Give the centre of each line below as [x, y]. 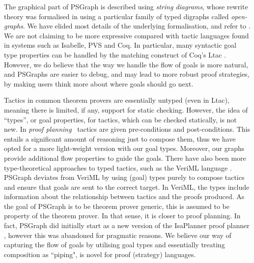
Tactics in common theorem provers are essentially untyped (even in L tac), [117, 100]
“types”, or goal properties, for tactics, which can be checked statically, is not [120, 119]
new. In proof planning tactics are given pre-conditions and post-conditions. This [127, 129]
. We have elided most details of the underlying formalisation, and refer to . [137, 26]
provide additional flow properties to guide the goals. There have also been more [125, 158]
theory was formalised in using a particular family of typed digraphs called [116, 16]
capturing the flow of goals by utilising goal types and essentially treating [114, 245]
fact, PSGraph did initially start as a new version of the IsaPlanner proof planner [127, 225]
